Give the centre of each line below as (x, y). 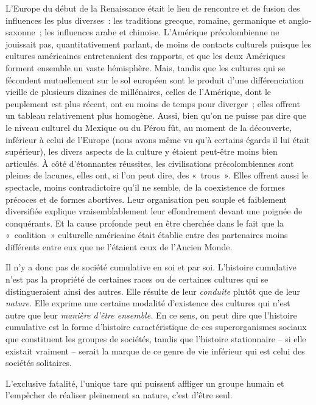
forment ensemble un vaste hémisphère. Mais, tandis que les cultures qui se (146, 67)
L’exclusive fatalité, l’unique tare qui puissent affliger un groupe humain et (145, 383)
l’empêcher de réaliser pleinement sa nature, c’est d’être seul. (119, 395)
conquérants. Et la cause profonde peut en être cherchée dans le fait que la (145, 223)
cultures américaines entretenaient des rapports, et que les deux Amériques (146, 56)
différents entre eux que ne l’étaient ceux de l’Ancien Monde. (119, 246)
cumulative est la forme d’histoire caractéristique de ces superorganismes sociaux (156, 327)
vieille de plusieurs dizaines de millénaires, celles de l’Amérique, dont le (139, 92)
